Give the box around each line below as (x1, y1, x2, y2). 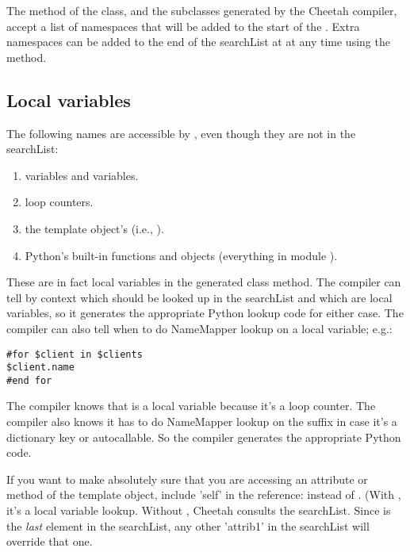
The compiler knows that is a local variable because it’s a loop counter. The (6, 397, 376, 414)
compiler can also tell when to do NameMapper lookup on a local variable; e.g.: (6, 320, 393, 336)
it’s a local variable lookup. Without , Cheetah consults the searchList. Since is (6, 502, 391, 519)
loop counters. (25, 194, 94, 210)
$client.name (6, 362, 75, 374)
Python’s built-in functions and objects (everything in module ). (25, 247, 338, 263)
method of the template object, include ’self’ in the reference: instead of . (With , (6, 486, 401, 503)
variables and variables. (25, 167, 139, 183)
